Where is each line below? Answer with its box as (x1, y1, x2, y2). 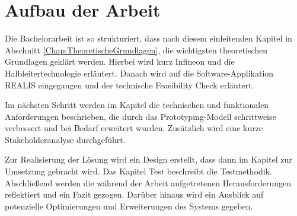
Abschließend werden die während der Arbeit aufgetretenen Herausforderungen (5, 176, 292, 189)
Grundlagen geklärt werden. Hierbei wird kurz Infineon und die (5, 55, 235, 68)
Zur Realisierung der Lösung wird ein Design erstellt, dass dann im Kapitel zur (5, 153, 292, 166)
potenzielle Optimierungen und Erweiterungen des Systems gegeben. (5, 199, 253, 212)
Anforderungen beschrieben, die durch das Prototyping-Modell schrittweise (5, 110, 276, 122)
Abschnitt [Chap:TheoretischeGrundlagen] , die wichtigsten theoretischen (5, 43, 268, 56)
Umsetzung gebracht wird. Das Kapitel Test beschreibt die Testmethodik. (5, 165, 273, 177)
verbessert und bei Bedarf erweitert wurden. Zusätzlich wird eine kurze (5, 122, 263, 134)
